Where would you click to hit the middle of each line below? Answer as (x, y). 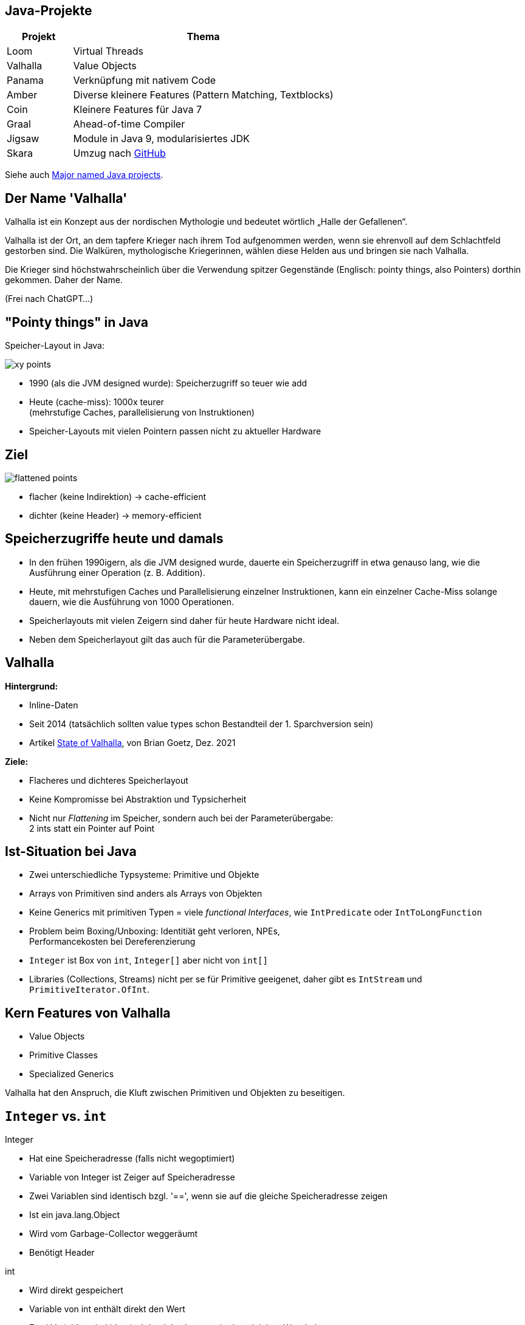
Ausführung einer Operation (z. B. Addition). (117, 572)
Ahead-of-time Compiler (129, 124)
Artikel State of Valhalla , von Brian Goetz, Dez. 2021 (132, 742)
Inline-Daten (54, 705)
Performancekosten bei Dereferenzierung (112, 942)
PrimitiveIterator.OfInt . (89, 990)
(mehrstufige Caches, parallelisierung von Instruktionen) (142, 413)
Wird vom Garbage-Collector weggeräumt (114, 1234)
